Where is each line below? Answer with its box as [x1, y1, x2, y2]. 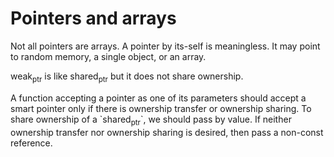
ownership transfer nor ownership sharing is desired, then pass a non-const [10, 126, 324, 138]
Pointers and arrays [10, 7, 177, 30]
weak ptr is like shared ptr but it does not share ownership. [10, 70, 244, 84]
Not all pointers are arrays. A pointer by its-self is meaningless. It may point [10, 40, 321, 52]
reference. [10, 137, 53, 149]
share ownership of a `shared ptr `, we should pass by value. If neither [10, 113, 292, 127]
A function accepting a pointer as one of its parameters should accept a [10, 92, 307, 104]
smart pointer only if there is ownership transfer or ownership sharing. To [10, 102, 312, 114]
